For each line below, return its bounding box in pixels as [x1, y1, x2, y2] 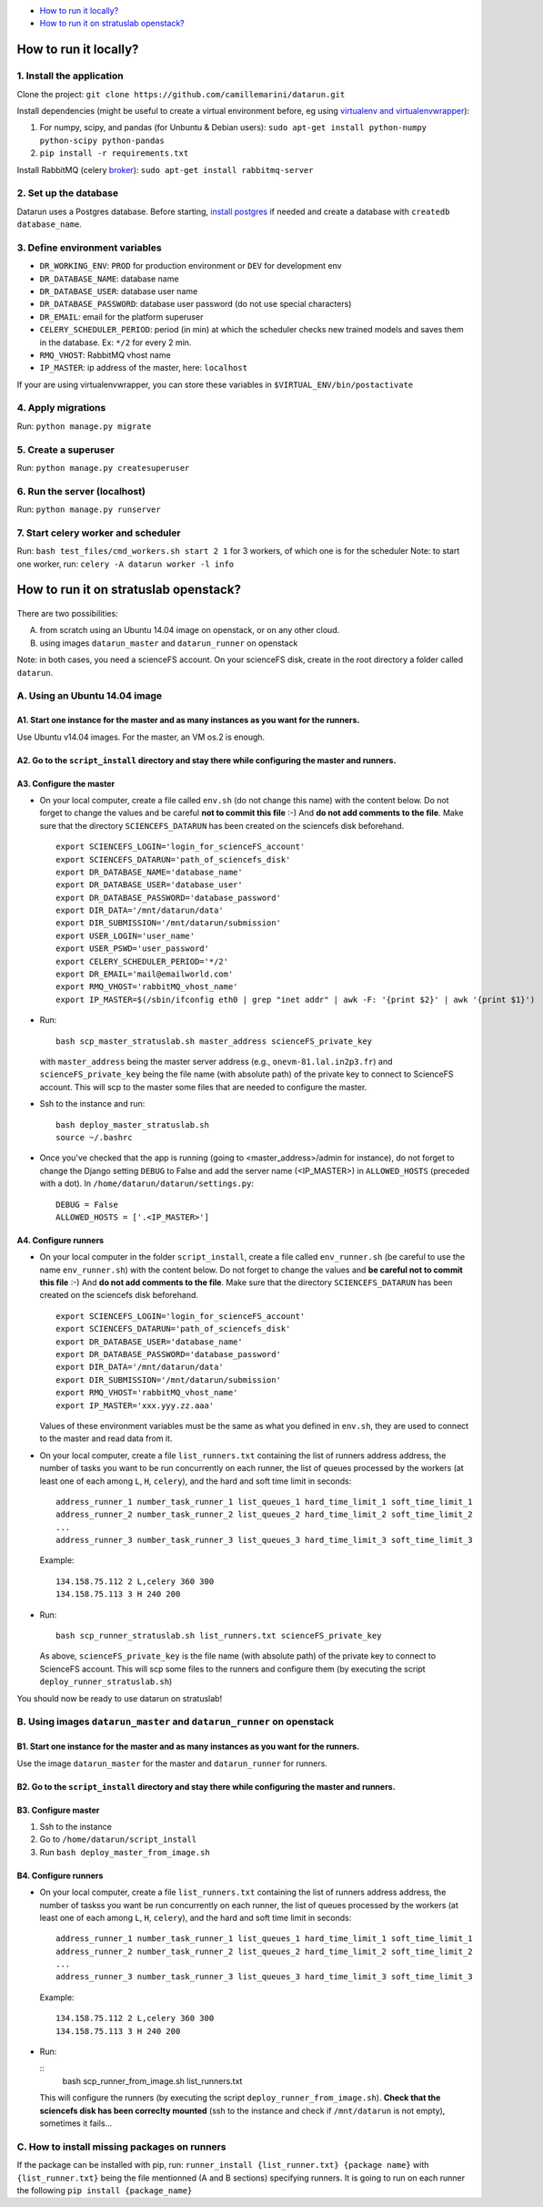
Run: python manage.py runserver [16, 504, 161, 515]
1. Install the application [16, 69, 124, 82]
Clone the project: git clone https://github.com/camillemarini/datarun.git [16, 88, 346, 99]
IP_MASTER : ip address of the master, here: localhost [39, 363, 248, 373]
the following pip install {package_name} [16, 2184, 193, 2195]
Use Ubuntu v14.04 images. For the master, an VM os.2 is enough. [16, 731, 266, 742]
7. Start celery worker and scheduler [16, 526, 181, 539]
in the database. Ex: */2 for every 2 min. [39, 337, 192, 348]
